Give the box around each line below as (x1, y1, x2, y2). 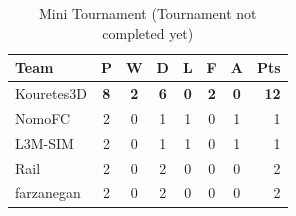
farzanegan (15, 182, 81, 203)
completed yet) (102, 22, 194, 43)
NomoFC (15, 107, 71, 128)
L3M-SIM (15, 132, 74, 153)
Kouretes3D (15, 83, 87, 104)
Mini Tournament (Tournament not (39, 3, 257, 23)
